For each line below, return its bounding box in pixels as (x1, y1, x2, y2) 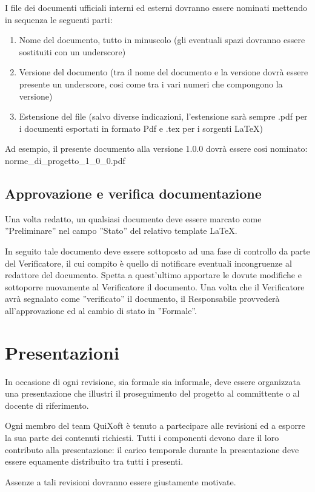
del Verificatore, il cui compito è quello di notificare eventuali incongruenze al (5, 256, 292, 269)
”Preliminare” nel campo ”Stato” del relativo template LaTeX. (5, 224, 237, 237)
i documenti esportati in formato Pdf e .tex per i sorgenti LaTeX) (19, 121, 263, 134)
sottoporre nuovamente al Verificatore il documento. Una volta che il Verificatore (5, 280, 305, 293)
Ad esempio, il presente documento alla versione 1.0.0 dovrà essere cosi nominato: (5, 142, 308, 155)
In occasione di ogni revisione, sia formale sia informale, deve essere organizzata (5, 375, 300, 388)
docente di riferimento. (5, 398, 89, 411)
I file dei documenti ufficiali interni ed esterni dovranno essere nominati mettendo (5, 1, 307, 13)
